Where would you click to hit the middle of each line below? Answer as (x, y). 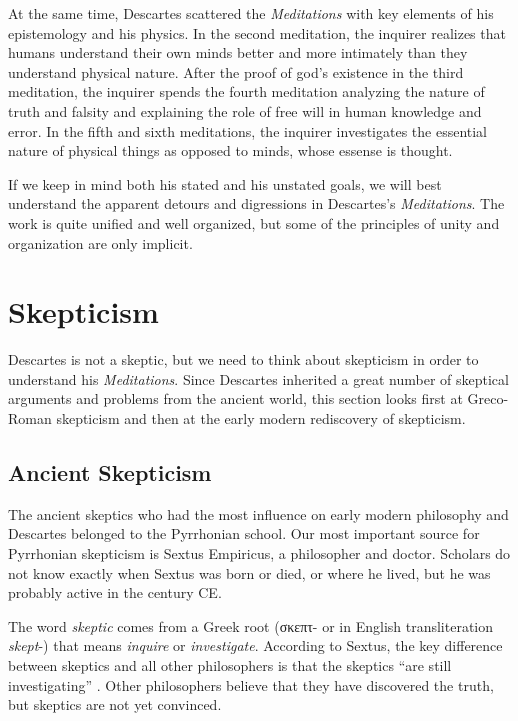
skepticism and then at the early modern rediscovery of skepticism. (261, 418)
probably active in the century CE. (115, 592)
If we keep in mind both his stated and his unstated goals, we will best (225, 183)
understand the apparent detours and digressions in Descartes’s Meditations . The (256, 203)
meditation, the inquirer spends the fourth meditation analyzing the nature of (246, 91)
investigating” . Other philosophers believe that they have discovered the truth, (251, 684)
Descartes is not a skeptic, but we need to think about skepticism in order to (243, 359)
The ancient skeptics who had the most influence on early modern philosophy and (258, 513)
